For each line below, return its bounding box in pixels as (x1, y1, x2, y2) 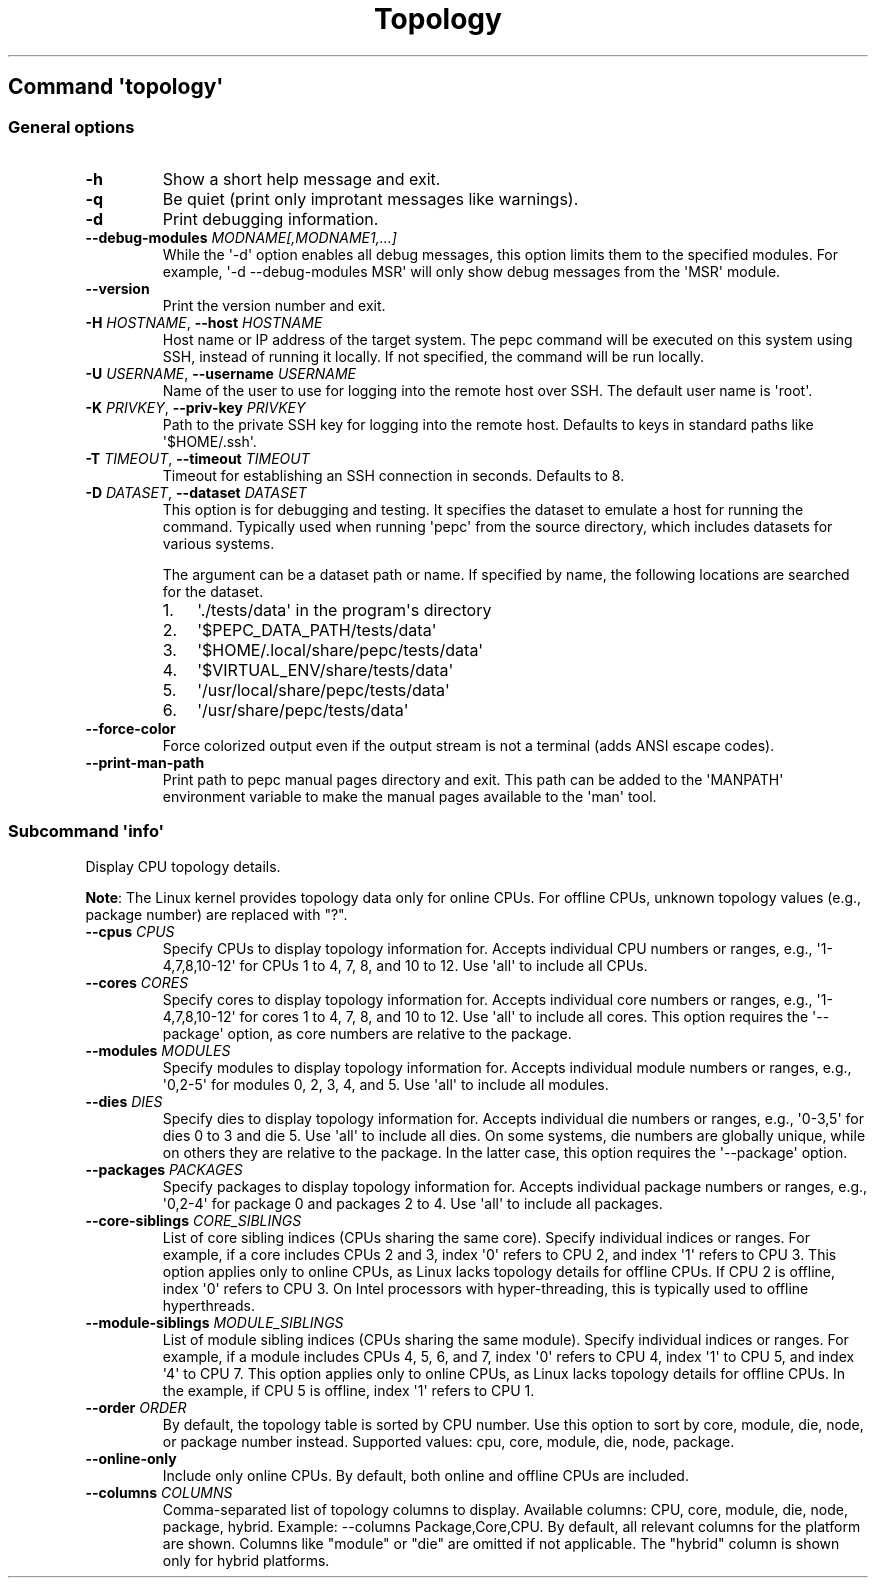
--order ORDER (85, 1398, 187, 1416)
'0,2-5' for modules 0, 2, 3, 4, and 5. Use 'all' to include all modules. (162, 1075, 609, 1093)
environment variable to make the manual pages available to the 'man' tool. (162, 787, 657, 805)
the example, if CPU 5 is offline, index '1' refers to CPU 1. (162, 1381, 535, 1399)
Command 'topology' (8, 74, 224, 100)
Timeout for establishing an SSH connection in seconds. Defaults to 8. (162, 466, 625, 484)
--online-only (85, 1449, 177, 1467)
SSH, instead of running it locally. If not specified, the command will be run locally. (162, 347, 705, 365)
